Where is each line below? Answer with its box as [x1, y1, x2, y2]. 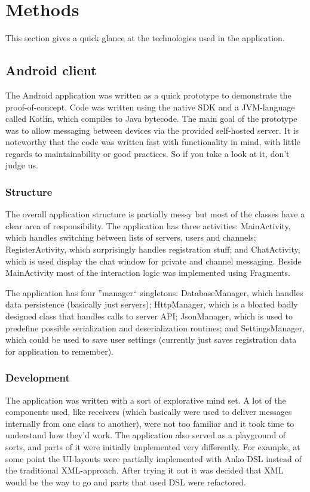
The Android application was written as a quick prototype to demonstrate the [5, 88, 291, 101]
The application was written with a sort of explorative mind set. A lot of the [5, 393, 286, 406]
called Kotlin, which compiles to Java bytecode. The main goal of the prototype [5, 112, 297, 125]
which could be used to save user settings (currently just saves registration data [5, 333, 297, 346]
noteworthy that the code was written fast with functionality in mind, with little [5, 136, 300, 148]
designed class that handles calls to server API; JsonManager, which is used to [5, 310, 293, 322]
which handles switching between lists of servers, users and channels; [5, 231, 256, 244]
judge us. [5, 159, 38, 171]
